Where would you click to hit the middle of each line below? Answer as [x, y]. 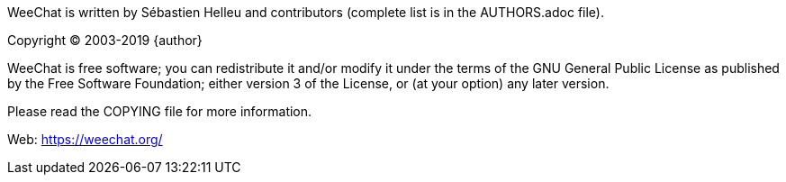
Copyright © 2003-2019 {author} [105, 40]
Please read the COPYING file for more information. [160, 111]
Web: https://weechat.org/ [85, 139]
